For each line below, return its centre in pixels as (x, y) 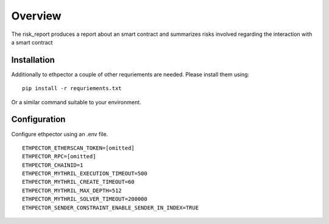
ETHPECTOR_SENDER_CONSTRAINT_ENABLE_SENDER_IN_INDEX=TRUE (111, 208)
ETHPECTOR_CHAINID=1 (53, 165)
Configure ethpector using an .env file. (60, 134)
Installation (33, 60)
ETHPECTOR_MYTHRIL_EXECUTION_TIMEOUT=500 (85, 174)
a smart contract (32, 42)
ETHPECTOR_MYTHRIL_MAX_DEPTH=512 (72, 191)
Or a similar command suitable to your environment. (76, 102)
